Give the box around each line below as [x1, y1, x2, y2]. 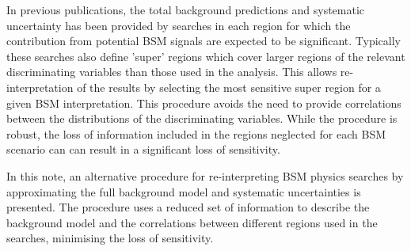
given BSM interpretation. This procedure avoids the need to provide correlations [6, 94, 401, 111]
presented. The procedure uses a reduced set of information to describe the [6, 199, 370, 215]
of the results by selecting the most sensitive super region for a [77, 78, 381, 95]
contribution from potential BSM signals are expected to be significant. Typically [6, 32, 401, 49]
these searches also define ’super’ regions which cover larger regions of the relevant [6, 48, 405, 64]
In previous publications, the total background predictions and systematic [6, 2, 365, 17]
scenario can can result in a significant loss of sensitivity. [6, 141, 280, 158]
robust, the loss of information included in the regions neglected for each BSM [6, 125, 386, 142]
